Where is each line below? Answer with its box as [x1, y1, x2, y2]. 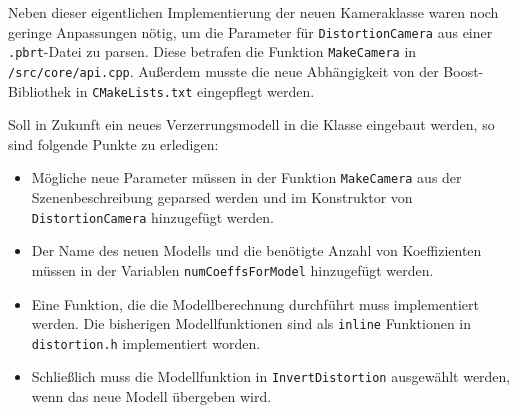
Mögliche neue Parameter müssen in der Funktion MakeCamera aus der [31, 167, 462, 188]
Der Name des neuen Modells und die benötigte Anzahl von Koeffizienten [31, 240, 482, 261]
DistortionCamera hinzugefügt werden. [31, 206, 274, 227]
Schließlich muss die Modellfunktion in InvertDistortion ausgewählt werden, [31, 366, 511, 387]
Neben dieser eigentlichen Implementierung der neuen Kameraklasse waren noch [8, 2, 499, 22]
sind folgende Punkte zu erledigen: [8, 133, 219, 154]
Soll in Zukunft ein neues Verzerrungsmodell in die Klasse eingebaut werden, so [8, 114, 495, 135]
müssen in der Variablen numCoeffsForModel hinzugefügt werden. [31, 259, 434, 280]
